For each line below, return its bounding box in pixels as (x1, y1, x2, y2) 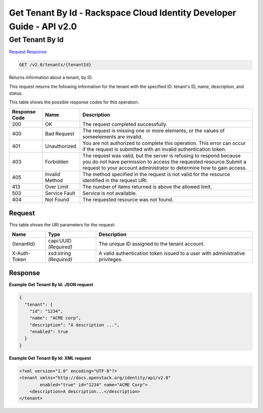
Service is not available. (82, 189, 137, 196)
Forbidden (45, 158, 69, 165)
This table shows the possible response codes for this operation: (9, 99, 139, 105)
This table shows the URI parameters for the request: (9, 222, 115, 228)
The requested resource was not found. (82, 196, 174, 203)
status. (9, 90, 23, 96)
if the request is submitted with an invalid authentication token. (82, 145, 226, 152)
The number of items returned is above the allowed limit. (82, 183, 212, 190)
